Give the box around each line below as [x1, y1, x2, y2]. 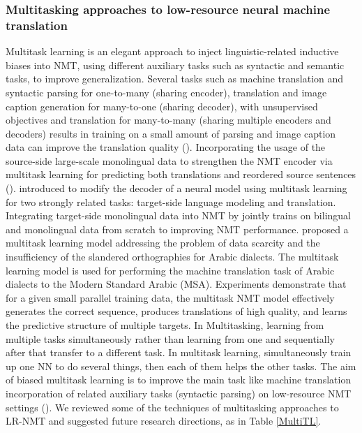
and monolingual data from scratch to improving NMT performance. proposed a [6, 221, 349, 236]
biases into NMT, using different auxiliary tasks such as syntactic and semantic [6, 57, 345, 72]
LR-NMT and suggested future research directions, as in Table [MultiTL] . [6, 413, 322, 428]
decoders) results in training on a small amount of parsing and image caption [6, 126, 336, 140]
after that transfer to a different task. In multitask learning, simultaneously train [6, 345, 352, 360]
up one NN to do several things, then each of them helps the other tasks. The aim [6, 358, 356, 373]
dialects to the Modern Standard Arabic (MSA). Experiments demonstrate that [6, 277, 347, 291]
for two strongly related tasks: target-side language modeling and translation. [6, 194, 336, 209]
